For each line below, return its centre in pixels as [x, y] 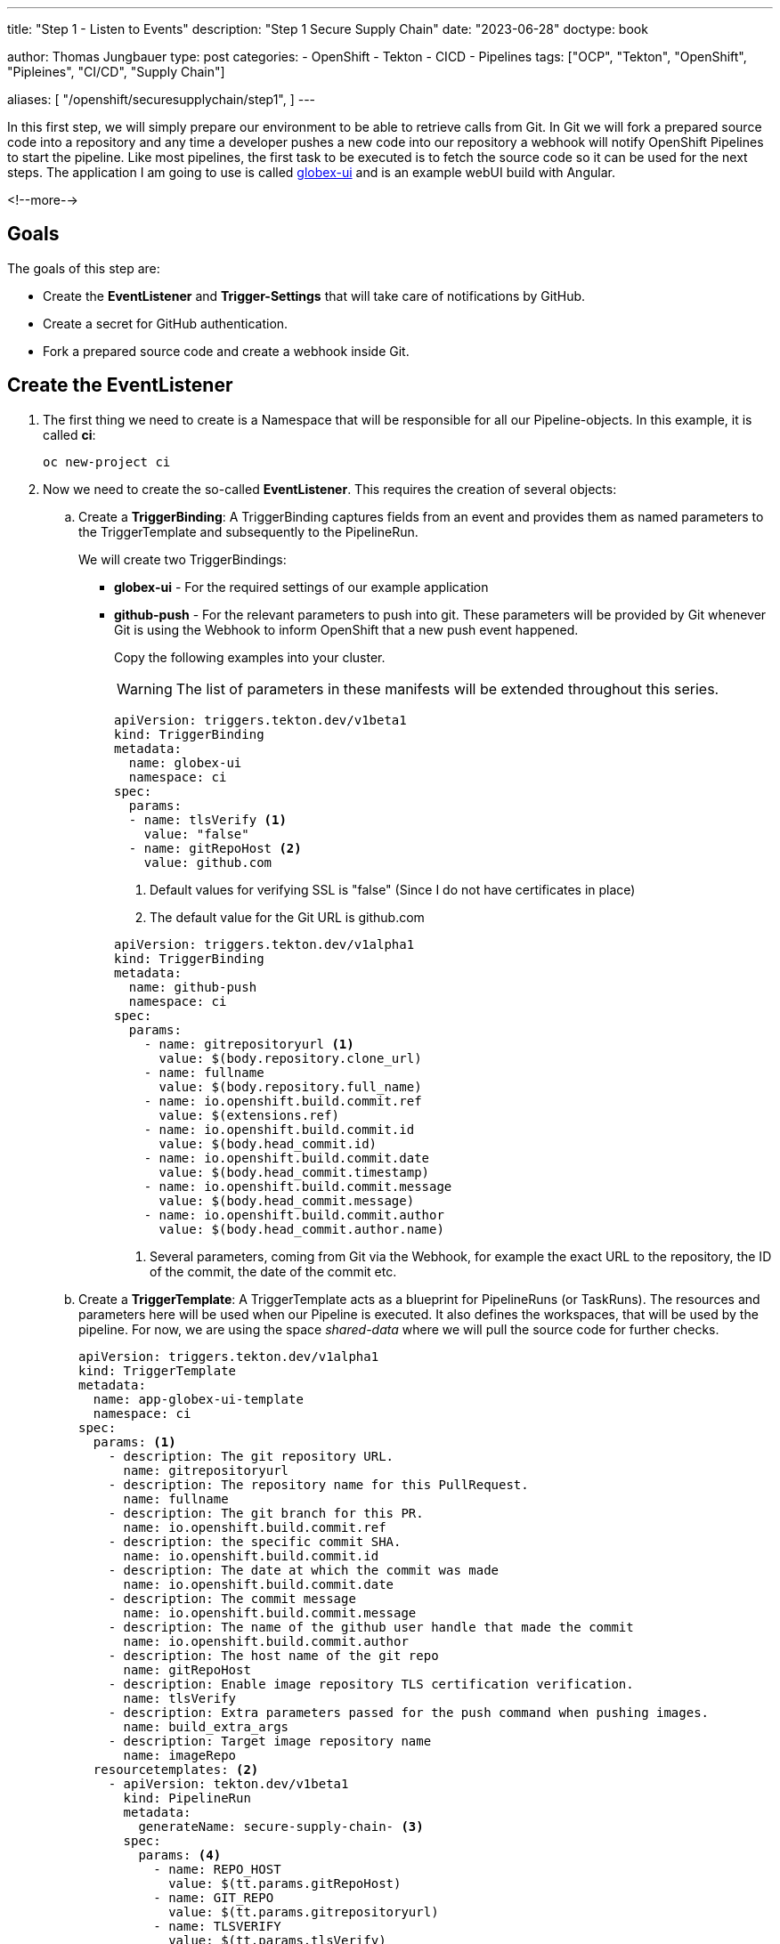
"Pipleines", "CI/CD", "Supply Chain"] [116, 72]
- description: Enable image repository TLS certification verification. [371, 1684]
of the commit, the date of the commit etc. [273, 1271]
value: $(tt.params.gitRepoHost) [285, 1883]
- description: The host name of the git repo [273, 1655]
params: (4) [180, 1855]
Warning [145, 688]
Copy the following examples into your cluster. [250, 657]
